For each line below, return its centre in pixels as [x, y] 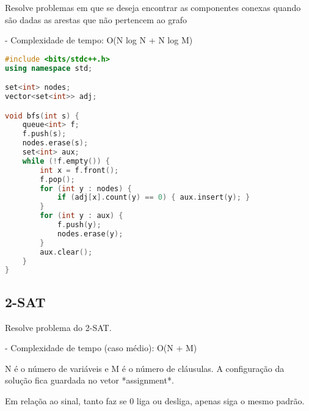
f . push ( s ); [44, 134]
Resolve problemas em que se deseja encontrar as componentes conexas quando [153, 7]
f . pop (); [57, 179]
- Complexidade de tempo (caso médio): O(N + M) [101, 348]
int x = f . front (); [79, 170]
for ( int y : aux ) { [82, 216]
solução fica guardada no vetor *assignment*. [89, 380]
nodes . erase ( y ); [90, 234]
